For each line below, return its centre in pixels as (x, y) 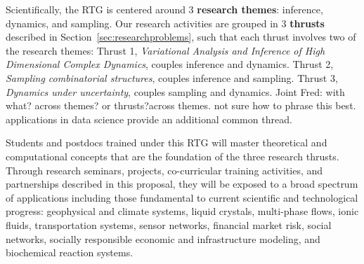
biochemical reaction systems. (70, 252)
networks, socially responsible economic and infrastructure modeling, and (163, 238)
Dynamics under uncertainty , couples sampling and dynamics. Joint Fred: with (175, 91)
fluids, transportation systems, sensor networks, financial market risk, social (169, 224)
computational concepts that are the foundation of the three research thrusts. (173, 156)
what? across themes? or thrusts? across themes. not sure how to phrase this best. (181, 105)
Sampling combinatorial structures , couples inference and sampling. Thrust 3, (172, 77)
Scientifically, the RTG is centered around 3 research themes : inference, (164, 9)
